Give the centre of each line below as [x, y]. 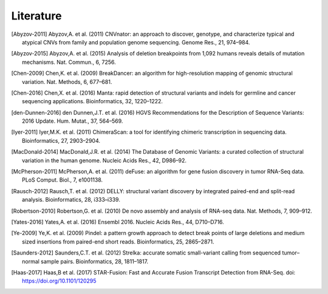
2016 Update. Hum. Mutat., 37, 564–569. [73, 121]
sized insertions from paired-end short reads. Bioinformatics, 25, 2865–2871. [118, 241]
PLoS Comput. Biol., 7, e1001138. [63, 180]
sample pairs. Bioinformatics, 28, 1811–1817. [94, 261]
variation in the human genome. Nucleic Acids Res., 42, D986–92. [104, 160]
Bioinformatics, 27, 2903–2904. [61, 140]
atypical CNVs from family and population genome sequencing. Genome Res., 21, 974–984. [136, 42]
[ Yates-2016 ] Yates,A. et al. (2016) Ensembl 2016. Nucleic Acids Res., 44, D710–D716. [118, 222]
